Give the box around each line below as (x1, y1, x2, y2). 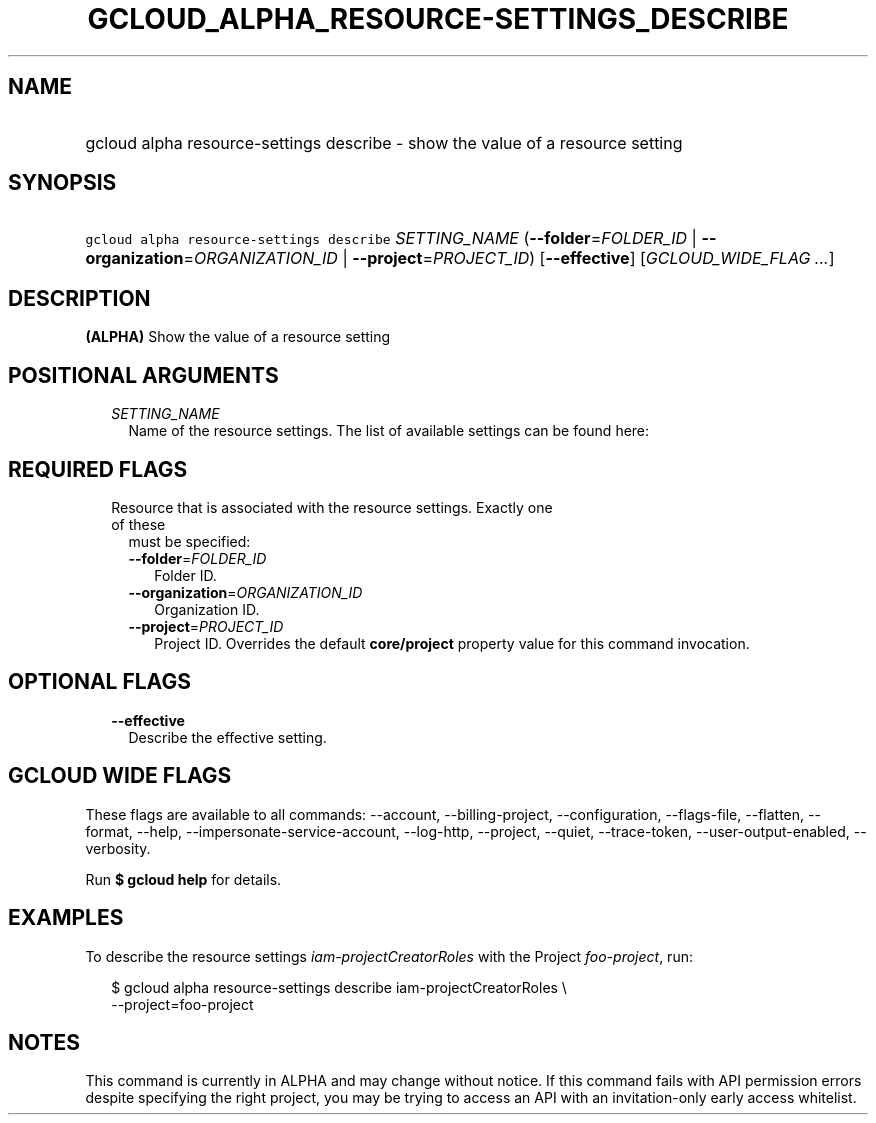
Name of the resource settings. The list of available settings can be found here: (128, 422, 650, 440)
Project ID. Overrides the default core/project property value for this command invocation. (154, 634, 750, 652)
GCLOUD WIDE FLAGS (8, 763, 232, 789)
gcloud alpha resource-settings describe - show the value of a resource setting (85, 132, 683, 153)
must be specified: (128, 532, 251, 550)
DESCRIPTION (8, 285, 151, 311)
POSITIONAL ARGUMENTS (8, 362, 279, 388)
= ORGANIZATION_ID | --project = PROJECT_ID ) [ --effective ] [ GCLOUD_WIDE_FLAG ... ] (183, 248, 835, 269)
